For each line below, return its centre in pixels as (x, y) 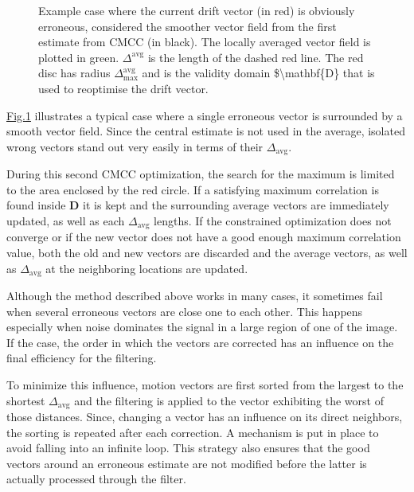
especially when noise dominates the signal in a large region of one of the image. (202, 327)
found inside (36, 205)
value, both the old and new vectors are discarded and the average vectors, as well (207, 253)
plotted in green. (79, 57)
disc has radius (74, 73)
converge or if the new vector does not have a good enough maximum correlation (204, 237)
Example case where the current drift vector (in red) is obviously (197, 10)
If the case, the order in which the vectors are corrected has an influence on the (200, 342)
